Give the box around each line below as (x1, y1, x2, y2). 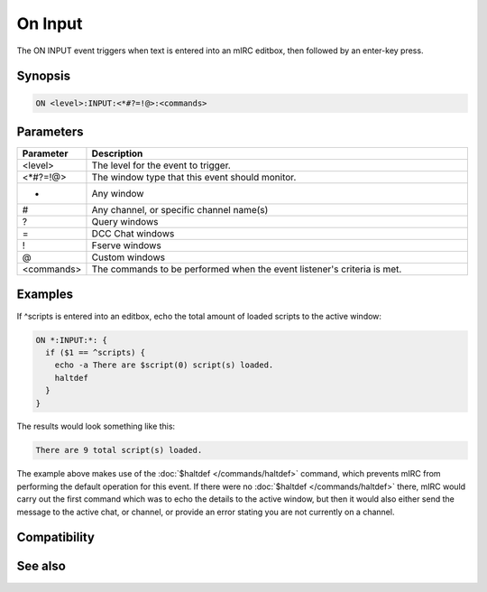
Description (91, 147, 143, 160)
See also (16, 559, 67, 574)
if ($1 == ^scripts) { (45, 347, 146, 357)
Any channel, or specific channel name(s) (91, 204, 269, 217)
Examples (16, 287, 74, 302)
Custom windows (91, 251, 166, 264)
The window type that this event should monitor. (91, 171, 297, 184)
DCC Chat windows (91, 227, 175, 240)
